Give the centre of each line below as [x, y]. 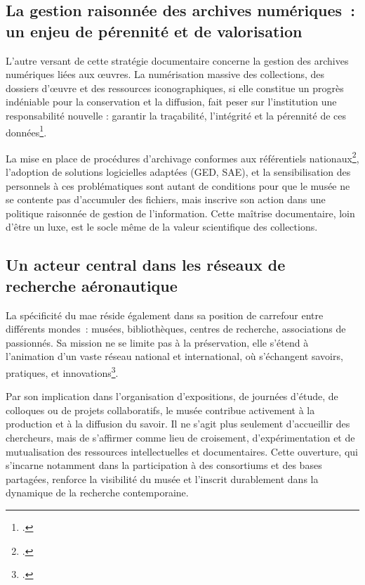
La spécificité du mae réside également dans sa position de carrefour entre [165, 315]
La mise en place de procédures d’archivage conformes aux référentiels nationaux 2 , [182, 157]
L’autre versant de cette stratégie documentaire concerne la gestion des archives [177, 60]
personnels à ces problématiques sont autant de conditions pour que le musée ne [178, 185]
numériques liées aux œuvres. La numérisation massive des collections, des [165, 74]
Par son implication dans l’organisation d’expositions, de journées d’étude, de [172, 396]
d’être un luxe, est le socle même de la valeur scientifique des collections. [162, 227]
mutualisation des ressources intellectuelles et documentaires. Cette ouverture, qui [182, 451]
